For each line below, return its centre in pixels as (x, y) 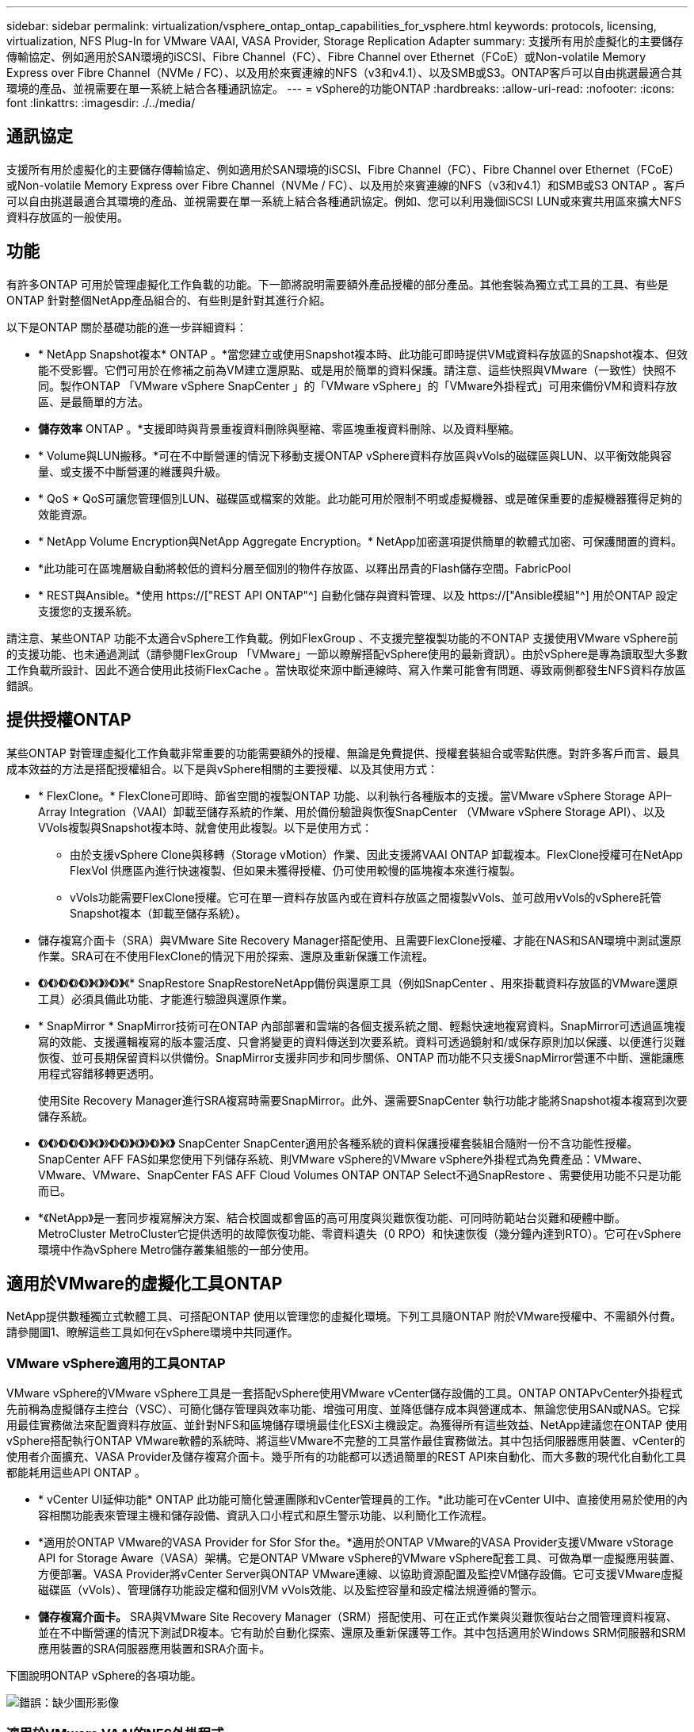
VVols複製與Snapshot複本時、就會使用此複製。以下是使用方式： (206, 827)
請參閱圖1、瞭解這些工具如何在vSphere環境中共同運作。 (153, 1332)
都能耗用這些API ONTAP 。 (76, 1473)
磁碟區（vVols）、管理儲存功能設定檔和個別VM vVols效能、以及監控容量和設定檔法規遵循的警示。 (291, 1590)
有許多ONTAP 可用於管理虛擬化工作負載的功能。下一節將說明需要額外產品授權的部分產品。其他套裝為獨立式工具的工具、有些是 (337, 284)
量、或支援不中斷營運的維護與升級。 (132, 471)
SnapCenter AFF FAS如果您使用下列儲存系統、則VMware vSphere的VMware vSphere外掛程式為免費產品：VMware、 (343, 1159)
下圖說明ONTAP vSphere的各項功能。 (104, 1676)
